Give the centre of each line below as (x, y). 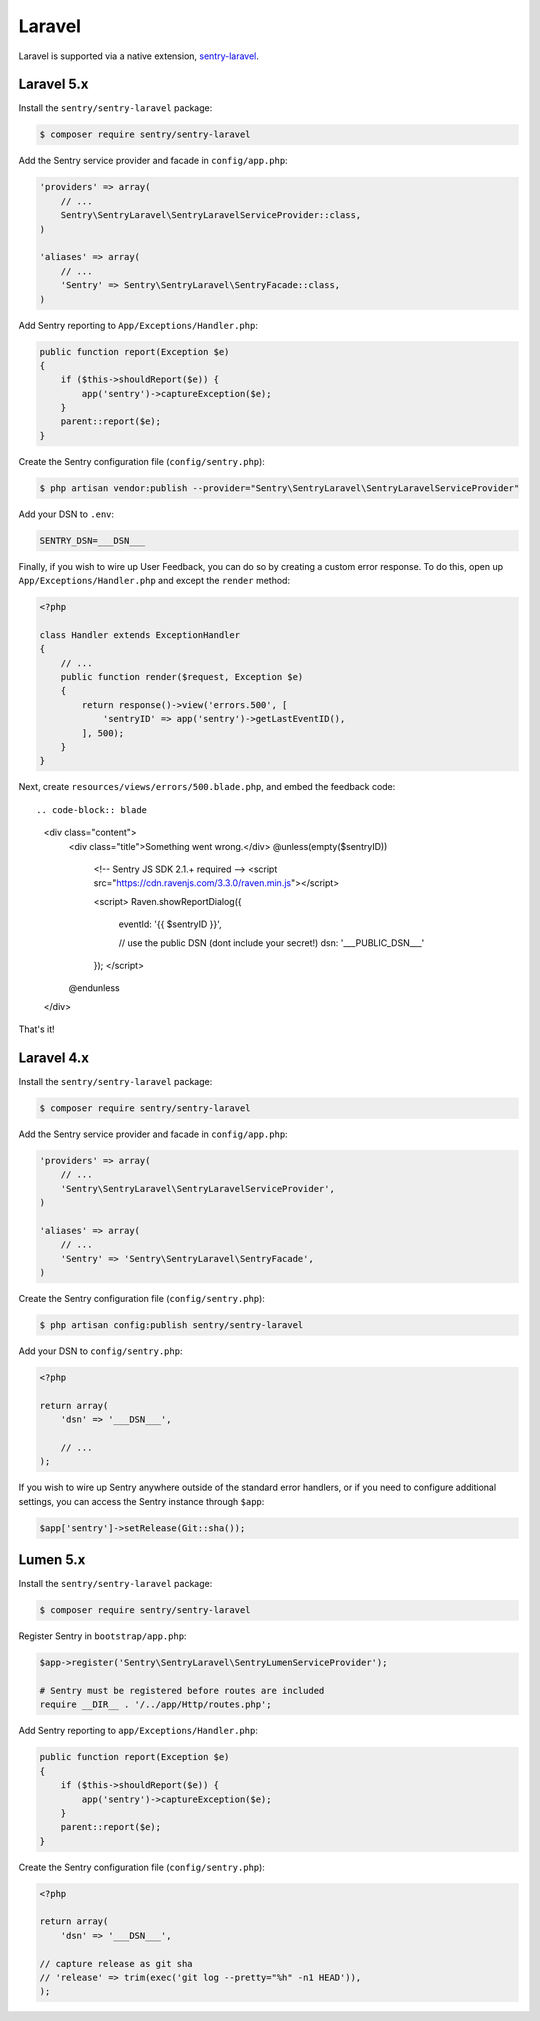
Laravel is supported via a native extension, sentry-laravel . (139, 56)
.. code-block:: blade (92, 809)
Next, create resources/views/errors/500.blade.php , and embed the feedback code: (207, 787)
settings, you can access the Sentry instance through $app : (141, 1501)
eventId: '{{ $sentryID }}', (170, 924)
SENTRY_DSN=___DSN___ (92, 540)
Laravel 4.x (54, 1057)
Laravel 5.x (53, 84)
